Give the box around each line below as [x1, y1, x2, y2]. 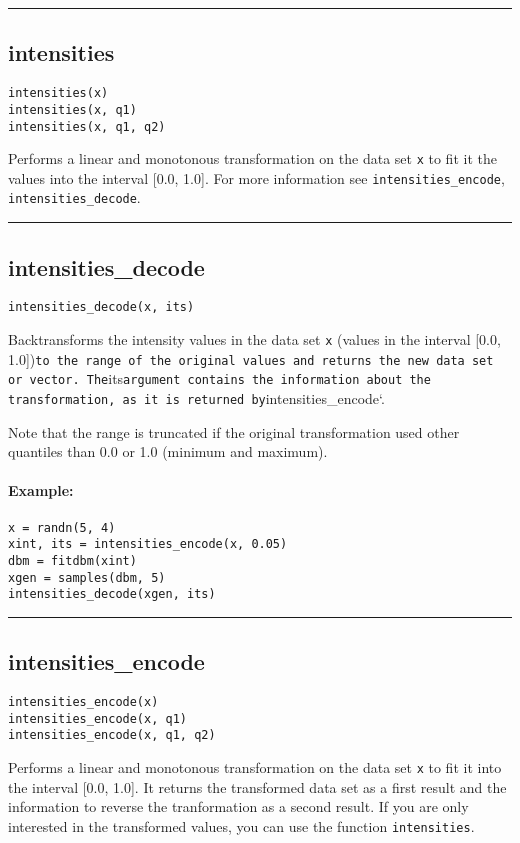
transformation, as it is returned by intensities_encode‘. [8, 387, 385, 408]
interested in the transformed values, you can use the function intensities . [8, 815, 475, 836]
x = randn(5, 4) [8, 520, 116, 535]
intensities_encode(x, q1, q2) [8, 728, 216, 743]
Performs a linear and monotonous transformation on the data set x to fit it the [8, 148, 497, 169]
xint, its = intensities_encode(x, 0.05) [8, 537, 288, 552]
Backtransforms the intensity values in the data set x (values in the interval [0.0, [8, 329, 501, 349]
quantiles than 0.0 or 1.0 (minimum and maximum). [8, 441, 328, 462]
